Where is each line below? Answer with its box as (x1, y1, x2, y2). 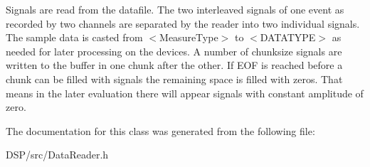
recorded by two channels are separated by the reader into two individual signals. (6, 16, 360, 31)
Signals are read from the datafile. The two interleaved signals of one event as (6, 2, 344, 16)
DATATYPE (260, 30, 316, 45)
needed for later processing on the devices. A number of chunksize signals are (6, 43, 342, 58)
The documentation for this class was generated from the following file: (6, 123, 315, 138)
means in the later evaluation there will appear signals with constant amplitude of (6, 85, 364, 100)
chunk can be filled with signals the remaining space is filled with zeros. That (6, 71, 343, 86)
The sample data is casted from (6, 30, 143, 45)
